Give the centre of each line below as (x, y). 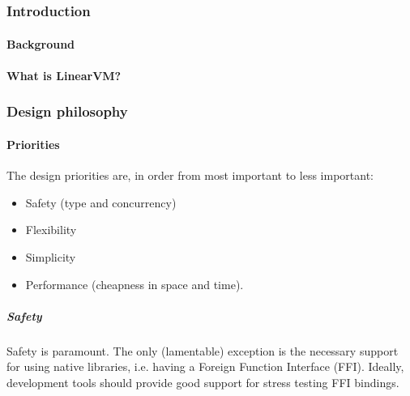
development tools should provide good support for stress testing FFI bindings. (203, 382)
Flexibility (51, 230)
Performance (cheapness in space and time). (135, 284)
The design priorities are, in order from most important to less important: (190, 175)
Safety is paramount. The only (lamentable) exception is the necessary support (203, 350)
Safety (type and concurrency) (101, 202)
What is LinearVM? (64, 75)
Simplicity (51, 256)
